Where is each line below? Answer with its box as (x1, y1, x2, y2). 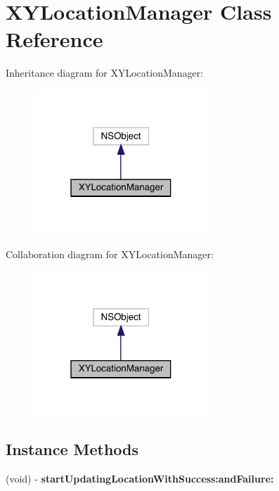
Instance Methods (6, 438, 138, 460)
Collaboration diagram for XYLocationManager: (6, 246, 214, 261)
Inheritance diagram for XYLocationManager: (6, 65, 204, 80)
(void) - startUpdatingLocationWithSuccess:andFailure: (6, 471, 274, 486)
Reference (6, 25, 103, 53)
